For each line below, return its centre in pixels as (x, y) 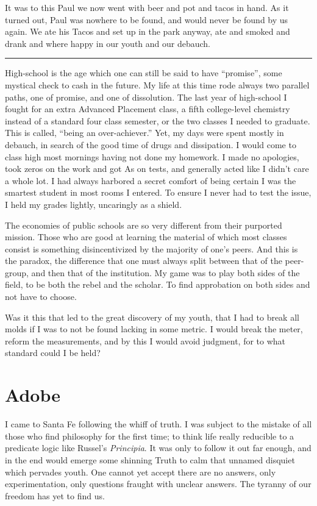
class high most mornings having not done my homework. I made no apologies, (152, 156)
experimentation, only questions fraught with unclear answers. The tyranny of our (158, 484)
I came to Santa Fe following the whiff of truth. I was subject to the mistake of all (158, 424)
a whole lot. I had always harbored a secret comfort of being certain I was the (151, 180)
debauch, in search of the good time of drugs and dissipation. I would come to (151, 144)
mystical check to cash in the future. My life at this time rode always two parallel (157, 84)
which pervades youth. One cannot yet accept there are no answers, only (141, 472)
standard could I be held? (53, 353)
